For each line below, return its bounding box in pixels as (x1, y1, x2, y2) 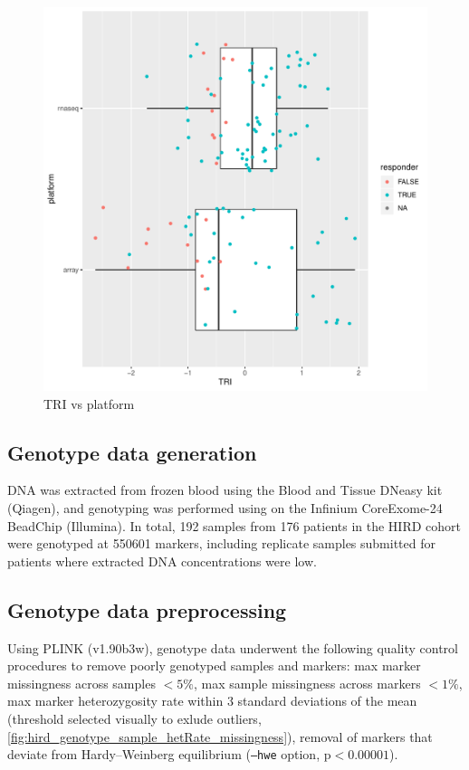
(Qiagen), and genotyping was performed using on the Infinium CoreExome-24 (7, 498, 443, 517)
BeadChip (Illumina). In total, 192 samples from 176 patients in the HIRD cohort (7, 516, 462, 535)
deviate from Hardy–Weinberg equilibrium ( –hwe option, (7, 745, 321, 764)
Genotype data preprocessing (7, 595, 287, 623)
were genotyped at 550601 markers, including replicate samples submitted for (7, 534, 435, 553)
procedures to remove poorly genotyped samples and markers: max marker (7, 656, 421, 675)
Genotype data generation (7, 438, 257, 466)
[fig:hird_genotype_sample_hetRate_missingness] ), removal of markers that (7, 727, 433, 746)
